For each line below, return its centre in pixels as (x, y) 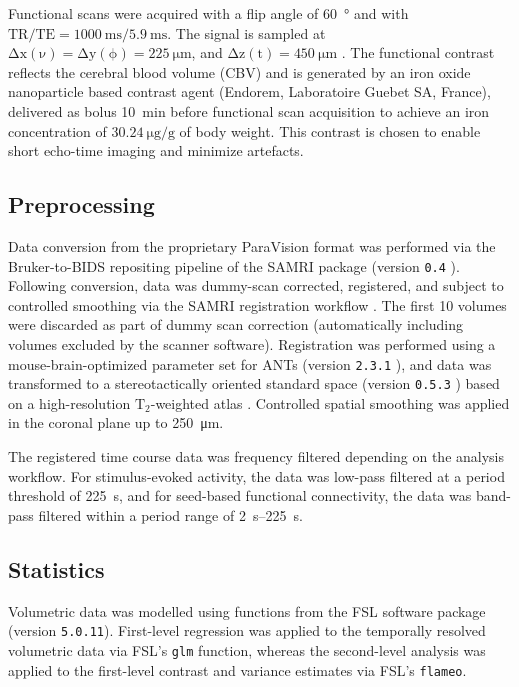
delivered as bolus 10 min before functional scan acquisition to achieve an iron (249, 110)
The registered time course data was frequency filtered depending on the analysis (256, 456)
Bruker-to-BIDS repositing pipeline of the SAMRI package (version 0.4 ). (234, 265)
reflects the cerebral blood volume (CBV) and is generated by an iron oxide (239, 71)
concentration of (57, 130)
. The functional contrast (418, 52)
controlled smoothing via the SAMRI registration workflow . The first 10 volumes (257, 304)
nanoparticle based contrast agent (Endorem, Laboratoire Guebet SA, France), (249, 91)
